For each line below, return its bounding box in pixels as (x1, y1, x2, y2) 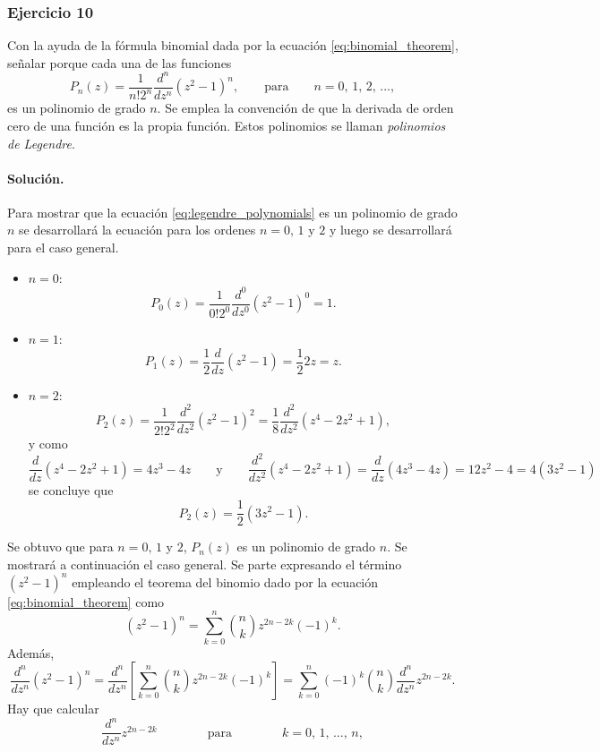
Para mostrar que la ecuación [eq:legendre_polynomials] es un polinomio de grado (7, 202, 458, 221)
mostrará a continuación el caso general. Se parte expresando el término (7, 554, 402, 573)
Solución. (7, 168, 64, 187)
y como (28, 434, 68, 453)
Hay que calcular (7, 699, 99, 718)
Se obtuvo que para (7, 537, 114, 556)
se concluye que (28, 481, 114, 500)
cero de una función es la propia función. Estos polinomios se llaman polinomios (7, 115, 446, 134)
